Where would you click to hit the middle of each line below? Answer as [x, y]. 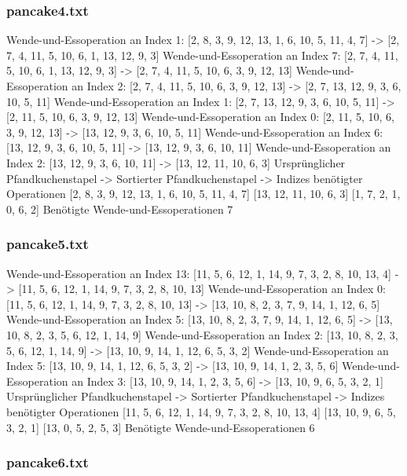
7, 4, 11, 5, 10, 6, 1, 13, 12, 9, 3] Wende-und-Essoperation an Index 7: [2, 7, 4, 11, [202, 55]
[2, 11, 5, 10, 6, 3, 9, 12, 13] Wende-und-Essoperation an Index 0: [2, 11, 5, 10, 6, [200, 117]
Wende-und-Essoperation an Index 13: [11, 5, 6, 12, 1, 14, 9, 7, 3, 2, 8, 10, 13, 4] [199, 273]
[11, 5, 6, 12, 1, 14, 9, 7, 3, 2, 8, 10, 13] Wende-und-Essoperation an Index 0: [202, 289]
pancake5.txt [48, 244]
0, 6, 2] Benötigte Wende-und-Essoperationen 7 [120, 209]
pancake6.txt [48, 462]
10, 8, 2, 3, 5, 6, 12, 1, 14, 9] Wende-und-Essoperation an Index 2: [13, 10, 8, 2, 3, [202, 334]
